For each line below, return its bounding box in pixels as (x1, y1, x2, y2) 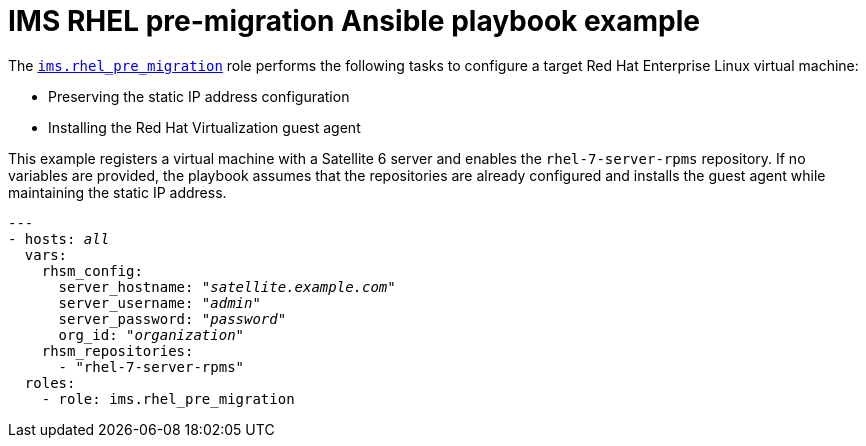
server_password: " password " (58, 310, 287, 327)
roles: (24, 374, 76, 391)
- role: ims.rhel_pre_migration (41, 390, 295, 407)
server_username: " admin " (58, 294, 261, 311)
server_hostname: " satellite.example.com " (58, 278, 396, 295)
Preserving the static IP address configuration (48, 87, 350, 105)
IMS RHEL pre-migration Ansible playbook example (8, 4, 701, 38)
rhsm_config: (41, 262, 143, 279)
